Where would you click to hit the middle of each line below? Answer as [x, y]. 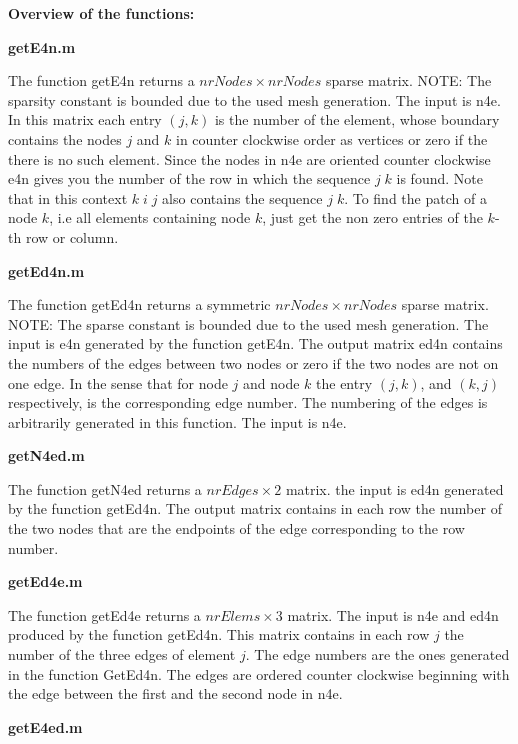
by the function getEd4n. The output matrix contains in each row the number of [255, 508]
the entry [344, 382]
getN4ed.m [46, 455]
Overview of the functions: [101, 13]
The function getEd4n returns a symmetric [139, 304]
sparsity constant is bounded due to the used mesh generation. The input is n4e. [254, 99]
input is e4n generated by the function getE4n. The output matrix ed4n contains [255, 343]
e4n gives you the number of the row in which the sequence [189, 178]
